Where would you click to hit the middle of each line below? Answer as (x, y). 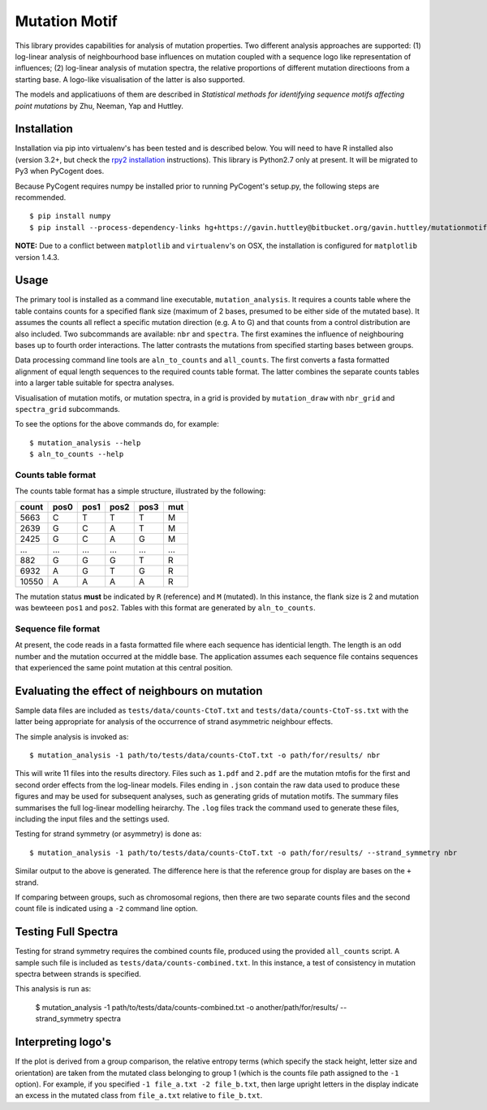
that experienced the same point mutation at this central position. (124, 667)
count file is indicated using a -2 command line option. (106, 908)
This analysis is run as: (53, 989)
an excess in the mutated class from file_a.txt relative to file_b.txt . (139, 1095)
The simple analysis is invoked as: (72, 736)
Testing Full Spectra (67, 932)
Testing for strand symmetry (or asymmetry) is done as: (108, 834)
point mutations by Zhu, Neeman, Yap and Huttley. (99, 106)
